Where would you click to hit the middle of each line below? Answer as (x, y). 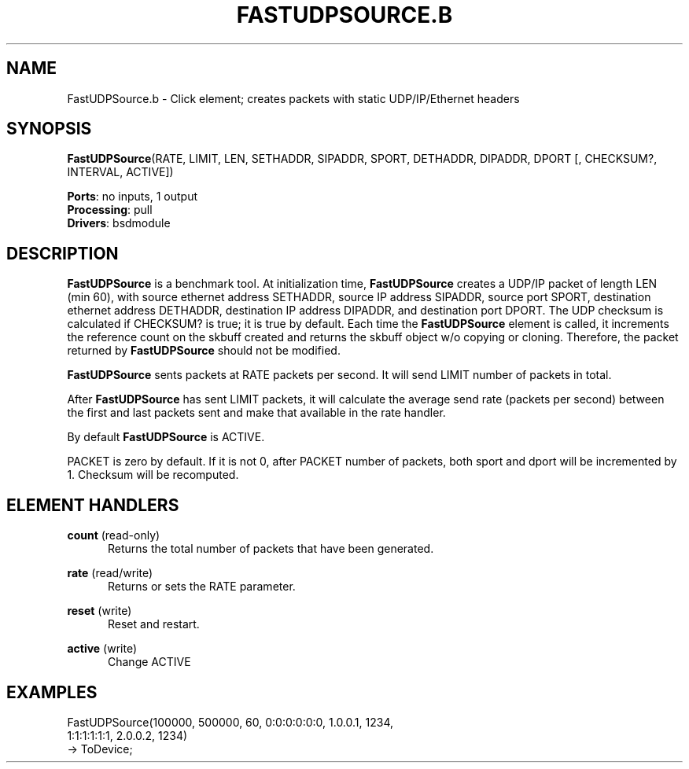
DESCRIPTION (63, 253)
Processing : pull (110, 210)
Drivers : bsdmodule (119, 223)
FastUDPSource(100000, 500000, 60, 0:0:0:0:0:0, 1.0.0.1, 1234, (230, 722)
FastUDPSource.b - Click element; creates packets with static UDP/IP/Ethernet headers (293, 98)
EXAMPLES (52, 692)
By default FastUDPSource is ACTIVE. (166, 437)
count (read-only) (114, 535)
